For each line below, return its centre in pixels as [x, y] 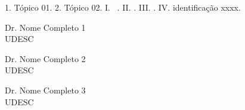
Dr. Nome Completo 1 [45, 27]
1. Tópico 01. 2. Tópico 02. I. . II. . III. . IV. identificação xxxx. [123, 7]
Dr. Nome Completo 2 [45, 58]
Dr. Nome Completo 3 [45, 90]
